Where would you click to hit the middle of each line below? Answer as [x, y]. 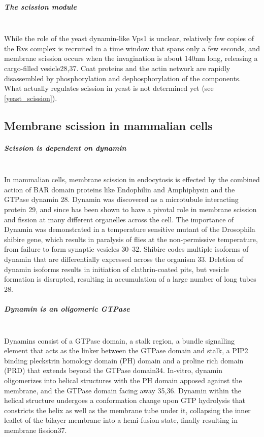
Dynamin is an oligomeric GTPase [67, 308]
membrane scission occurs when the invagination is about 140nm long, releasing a [131, 58]
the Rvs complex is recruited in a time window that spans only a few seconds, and [132, 48]
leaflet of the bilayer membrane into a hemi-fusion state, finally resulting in [121, 420]
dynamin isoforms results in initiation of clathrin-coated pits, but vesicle [117, 269]
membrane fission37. [36, 430]
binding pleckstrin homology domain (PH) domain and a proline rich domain [124, 360]
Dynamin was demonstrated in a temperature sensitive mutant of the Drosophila [130, 229]
